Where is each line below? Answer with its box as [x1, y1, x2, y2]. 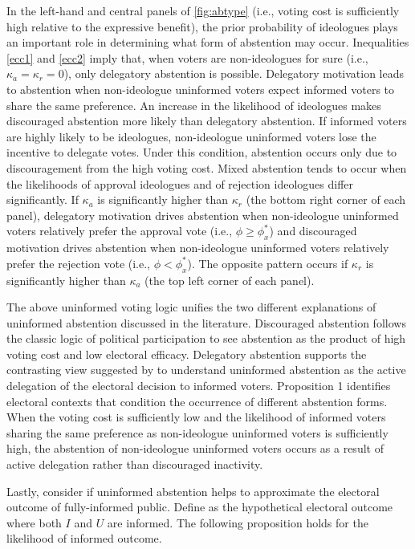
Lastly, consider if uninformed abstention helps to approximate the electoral [6, 482, 380, 499]
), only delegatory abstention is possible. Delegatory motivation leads [63, 65, 405, 82]
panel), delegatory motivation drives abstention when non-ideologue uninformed [6, 206, 399, 223]
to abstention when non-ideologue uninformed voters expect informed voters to [6, 80, 395, 97]
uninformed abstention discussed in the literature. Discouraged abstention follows [6, 314, 406, 331]
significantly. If [6, 191, 79, 208]
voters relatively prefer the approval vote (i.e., [6, 222, 233, 239]
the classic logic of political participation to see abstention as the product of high [6, 330, 406, 347]
